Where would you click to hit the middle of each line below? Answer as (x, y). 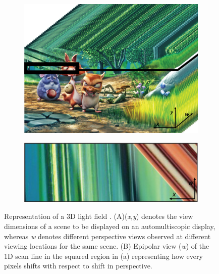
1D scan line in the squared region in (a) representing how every (103, 256)
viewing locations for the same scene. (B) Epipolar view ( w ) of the (107, 246)
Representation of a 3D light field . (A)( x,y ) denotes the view (99, 216)
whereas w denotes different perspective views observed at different (107, 236)
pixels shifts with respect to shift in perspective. (78, 266)
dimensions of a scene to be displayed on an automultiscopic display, (110, 226)
